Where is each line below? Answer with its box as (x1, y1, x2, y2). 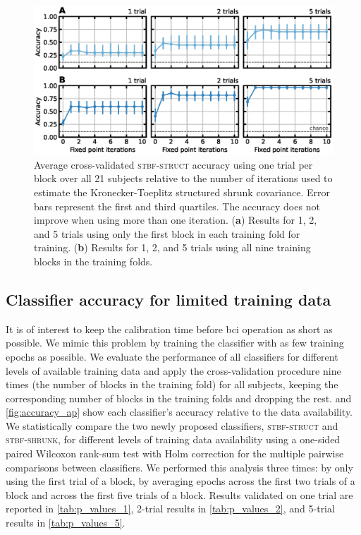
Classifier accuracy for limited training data (6, 288, 331, 310)
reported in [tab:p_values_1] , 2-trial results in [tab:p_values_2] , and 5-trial (6, 501, 335, 516)
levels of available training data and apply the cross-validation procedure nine (6, 363, 341, 378)
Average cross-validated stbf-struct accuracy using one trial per (34, 157, 313, 172)
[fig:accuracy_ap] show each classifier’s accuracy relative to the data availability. (6, 404, 353, 419)
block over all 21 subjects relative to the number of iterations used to (34, 171, 333, 186)
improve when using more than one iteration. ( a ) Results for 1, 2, (34, 212, 317, 227)
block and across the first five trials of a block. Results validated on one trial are (6, 487, 353, 502)
